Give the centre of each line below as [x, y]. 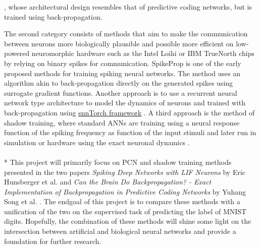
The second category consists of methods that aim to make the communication [126, 34]
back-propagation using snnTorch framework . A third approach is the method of [129, 112]
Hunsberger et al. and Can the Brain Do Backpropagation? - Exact [108, 182]
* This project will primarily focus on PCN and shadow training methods [118, 162]
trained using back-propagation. [53, 16]
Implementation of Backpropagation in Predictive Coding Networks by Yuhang [125, 191]
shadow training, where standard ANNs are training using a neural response [122, 122]
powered [17, 53]
